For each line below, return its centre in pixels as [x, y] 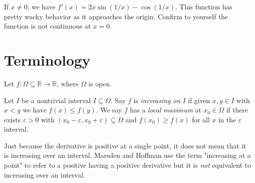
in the [227, 119]
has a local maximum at [165, 110]
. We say [109, 110]
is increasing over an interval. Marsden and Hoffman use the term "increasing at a [127, 155]
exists [12, 119]
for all [201, 119]
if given [199, 100]
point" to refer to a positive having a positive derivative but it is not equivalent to [127, 165]
